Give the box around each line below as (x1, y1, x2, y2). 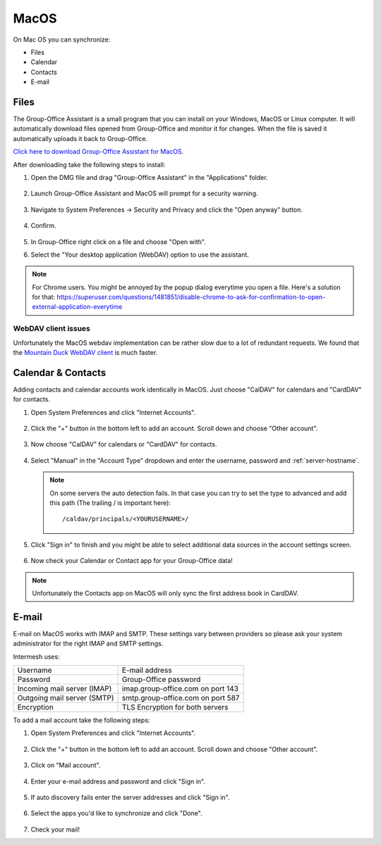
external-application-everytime (32, 303, 123, 311)
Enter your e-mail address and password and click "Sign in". (30, 777, 206, 786)
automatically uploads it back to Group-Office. (13, 134, 148, 142)
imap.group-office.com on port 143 (121, 684, 239, 694)
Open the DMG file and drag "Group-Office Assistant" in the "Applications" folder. (30, 173, 268, 181)
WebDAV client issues (13, 324, 91, 334)
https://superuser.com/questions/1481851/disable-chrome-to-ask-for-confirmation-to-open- (56, 293, 326, 301)
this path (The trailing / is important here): (49, 499, 171, 507)
